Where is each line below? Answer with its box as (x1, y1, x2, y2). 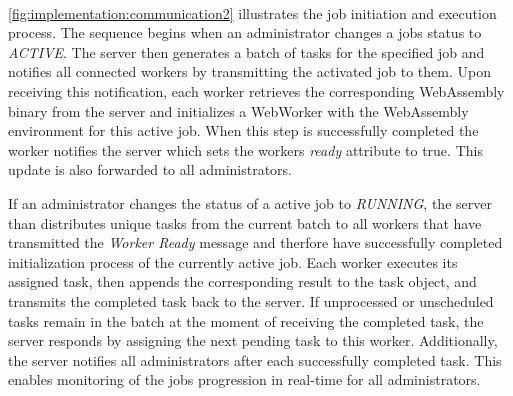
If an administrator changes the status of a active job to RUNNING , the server (8, 192, 492, 213)
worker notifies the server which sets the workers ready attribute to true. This (8, 139, 483, 160)
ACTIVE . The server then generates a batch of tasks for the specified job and (8, 41, 485, 62)
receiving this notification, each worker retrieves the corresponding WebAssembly (8, 80, 505, 101)
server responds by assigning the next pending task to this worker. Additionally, (8, 330, 498, 351)
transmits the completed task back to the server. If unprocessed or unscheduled (8, 290, 494, 311)
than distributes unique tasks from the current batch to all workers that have (8, 212, 482, 233)
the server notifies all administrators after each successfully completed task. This (8, 349, 502, 370)
